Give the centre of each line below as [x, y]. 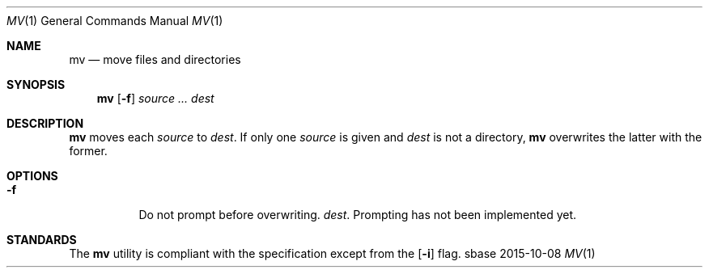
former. [88, 151]
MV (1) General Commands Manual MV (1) [115, 21]
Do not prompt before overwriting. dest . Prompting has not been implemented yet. [358, 215]
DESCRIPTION [45, 123]
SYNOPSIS [36, 84]
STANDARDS [42, 240]
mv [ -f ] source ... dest [155, 98]
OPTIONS [32, 176]
